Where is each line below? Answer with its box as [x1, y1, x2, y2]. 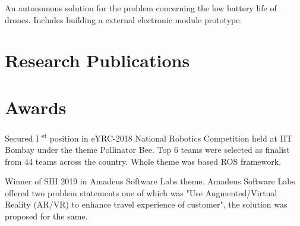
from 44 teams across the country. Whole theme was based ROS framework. [5, 155, 282, 167]
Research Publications [5, 48, 190, 73]
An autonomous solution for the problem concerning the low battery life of [5, 2, 277, 14]
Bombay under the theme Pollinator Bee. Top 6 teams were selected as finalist [5, 143, 290, 155]
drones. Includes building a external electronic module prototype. [5, 13, 242, 26]
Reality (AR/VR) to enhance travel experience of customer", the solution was [5, 198, 288, 211]
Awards [5, 95, 67, 119]
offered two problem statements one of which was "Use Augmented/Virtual [5, 186, 277, 199]
